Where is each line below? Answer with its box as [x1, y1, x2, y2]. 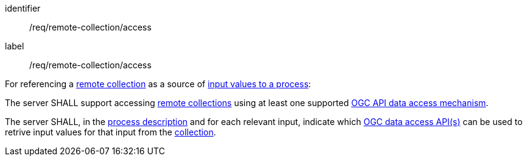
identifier [5, 3, 41, 13]
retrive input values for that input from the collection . [5, 127, 216, 137]
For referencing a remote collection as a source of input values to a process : [5, 79, 311, 89]
